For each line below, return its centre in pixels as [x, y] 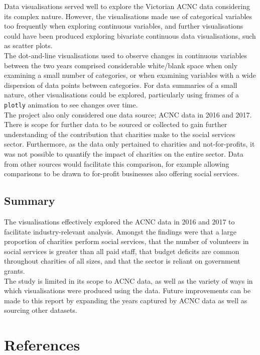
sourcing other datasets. [41, 310]
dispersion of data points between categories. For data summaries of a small [121, 85]
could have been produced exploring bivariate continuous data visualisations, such [130, 35]
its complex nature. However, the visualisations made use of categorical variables [128, 16]
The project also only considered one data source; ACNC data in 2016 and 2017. [128, 114]
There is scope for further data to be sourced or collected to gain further [116, 124]
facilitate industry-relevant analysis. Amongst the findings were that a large [120, 231]
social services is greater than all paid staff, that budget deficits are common [122, 251]
